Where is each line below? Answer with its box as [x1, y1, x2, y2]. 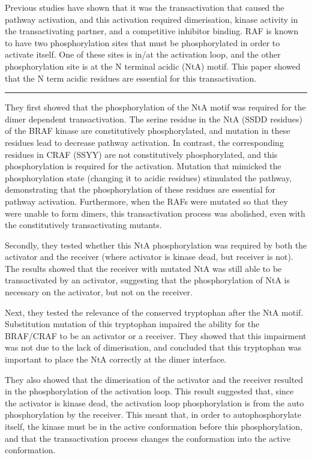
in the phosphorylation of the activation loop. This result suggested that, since [5, 385, 294, 397]
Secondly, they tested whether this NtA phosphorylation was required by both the [5, 238, 307, 251]
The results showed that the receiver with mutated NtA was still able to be [5, 262, 282, 274]
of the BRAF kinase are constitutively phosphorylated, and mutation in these [5, 124, 290, 137]
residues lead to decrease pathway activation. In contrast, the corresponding [5, 136, 284, 148]
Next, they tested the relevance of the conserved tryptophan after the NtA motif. [5, 306, 304, 318]
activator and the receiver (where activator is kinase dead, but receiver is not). [5, 250, 293, 263]
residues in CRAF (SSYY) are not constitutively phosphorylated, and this [5, 148, 278, 160]
